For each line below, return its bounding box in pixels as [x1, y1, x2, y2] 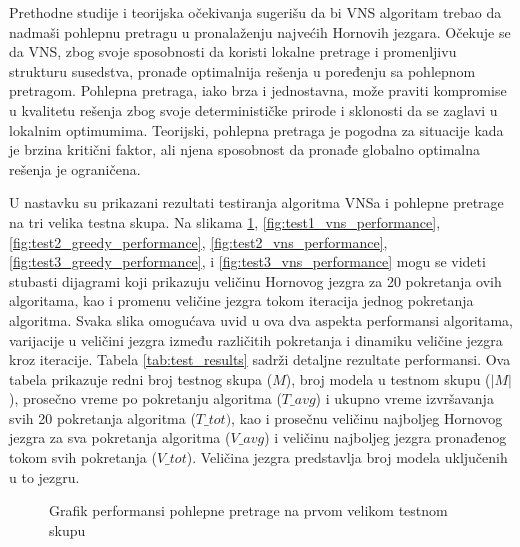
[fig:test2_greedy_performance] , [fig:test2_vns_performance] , [9, 231, 388, 252]
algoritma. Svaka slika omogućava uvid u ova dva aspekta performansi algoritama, [9, 309, 514, 330]
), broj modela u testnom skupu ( [285, 368, 491, 389]
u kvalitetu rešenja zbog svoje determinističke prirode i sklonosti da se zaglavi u [9, 99, 498, 120]
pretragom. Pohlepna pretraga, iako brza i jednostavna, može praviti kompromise [9, 80, 507, 101]
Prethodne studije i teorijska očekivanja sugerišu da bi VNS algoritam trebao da [9, 2, 502, 22]
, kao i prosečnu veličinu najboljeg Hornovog [231, 407, 503, 428]
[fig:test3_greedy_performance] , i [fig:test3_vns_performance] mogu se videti [9, 251, 486, 272]
